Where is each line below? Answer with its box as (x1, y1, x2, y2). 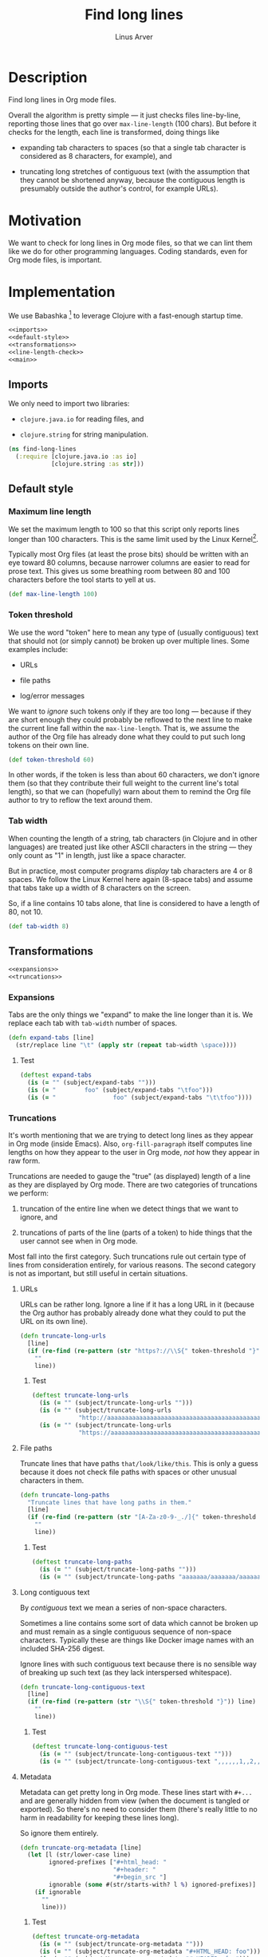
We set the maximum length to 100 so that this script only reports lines (8, 524, 240, 534)
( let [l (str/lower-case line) (27, 1851, 132, 1859)
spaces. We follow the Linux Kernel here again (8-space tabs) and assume (8, 874, 254, 884)
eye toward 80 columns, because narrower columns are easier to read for (8, 558, 250, 567)
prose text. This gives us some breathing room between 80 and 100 (8, 567, 231, 576)
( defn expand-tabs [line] (8, 1034, 94, 1042)
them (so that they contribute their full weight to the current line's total (8, 778, 239, 788)
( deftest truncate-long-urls (31, 1391, 129, 1400)
